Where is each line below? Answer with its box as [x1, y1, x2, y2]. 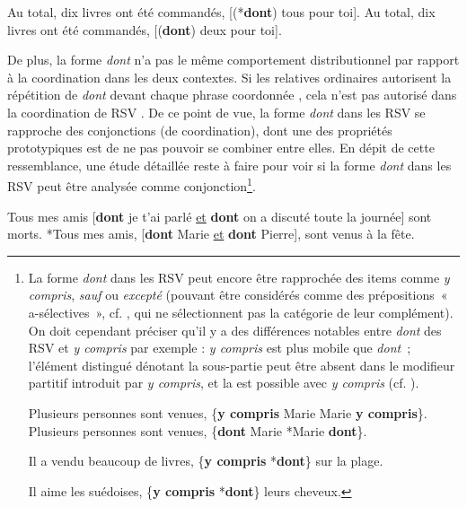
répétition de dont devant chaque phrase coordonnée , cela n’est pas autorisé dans [7, 85, 457, 104]
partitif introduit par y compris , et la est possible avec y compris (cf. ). [28, 373, 419, 392]
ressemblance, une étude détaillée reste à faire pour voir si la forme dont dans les [7, 155, 452, 174]
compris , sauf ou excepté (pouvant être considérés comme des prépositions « [28, 285, 448, 304]
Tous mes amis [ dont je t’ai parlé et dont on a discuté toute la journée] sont [7, 206, 432, 225]
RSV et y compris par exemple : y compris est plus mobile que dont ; [28, 338, 411, 357]
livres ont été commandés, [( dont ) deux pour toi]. [7, 20, 282, 39]
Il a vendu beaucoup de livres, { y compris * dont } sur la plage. [28, 451, 383, 470]
